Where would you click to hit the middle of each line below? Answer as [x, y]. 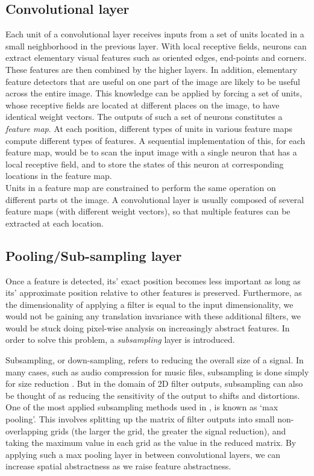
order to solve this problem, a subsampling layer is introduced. [120, 340]
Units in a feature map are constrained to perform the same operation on [141, 187]
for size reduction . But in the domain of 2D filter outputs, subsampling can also [154, 384]
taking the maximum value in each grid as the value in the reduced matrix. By [151, 443]
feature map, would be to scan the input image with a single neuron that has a [151, 152]
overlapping [27, 431]
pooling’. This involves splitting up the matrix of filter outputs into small [140, 419]
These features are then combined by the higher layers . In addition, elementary [152, 69]
